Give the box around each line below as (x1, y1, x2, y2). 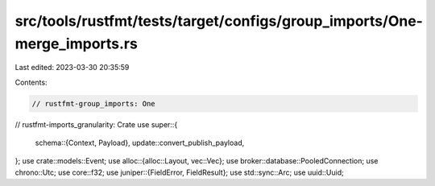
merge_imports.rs (14, 35, 139, 52)
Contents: (14, 77, 48, 87)
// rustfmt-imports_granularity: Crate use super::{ (14, 119, 178, 129)
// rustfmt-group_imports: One (31, 99, 156, 108)
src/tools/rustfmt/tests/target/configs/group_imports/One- (14, 12, 423, 30)
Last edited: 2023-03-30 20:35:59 (14, 63, 130, 72)
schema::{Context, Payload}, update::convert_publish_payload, (35, 138, 245, 148)
